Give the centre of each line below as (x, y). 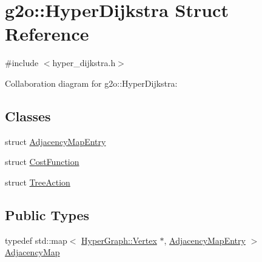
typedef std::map (36, 240)
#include (22, 63)
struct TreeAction (38, 182)
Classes (28, 116)
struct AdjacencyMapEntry (55, 141)
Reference (47, 34)
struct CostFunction (42, 162)
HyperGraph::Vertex (119, 240)
